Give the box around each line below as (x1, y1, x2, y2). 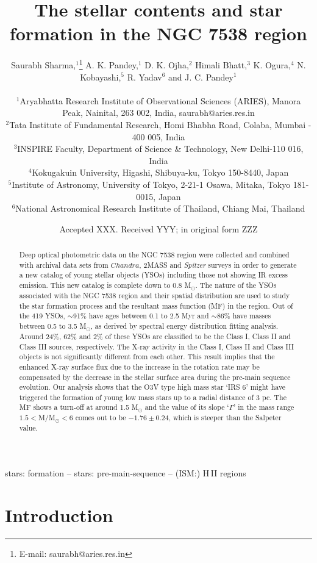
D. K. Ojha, (144, 58, 189, 71)
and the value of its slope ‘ (144, 402, 229, 412)
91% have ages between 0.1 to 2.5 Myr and (73, 310, 209, 321)
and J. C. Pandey (168, 70, 233, 83)
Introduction (5, 502, 113, 527)
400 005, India (132, 130, 185, 143)
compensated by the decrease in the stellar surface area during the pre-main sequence (19, 371, 291, 382)
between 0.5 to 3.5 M (19, 320, 87, 331)
